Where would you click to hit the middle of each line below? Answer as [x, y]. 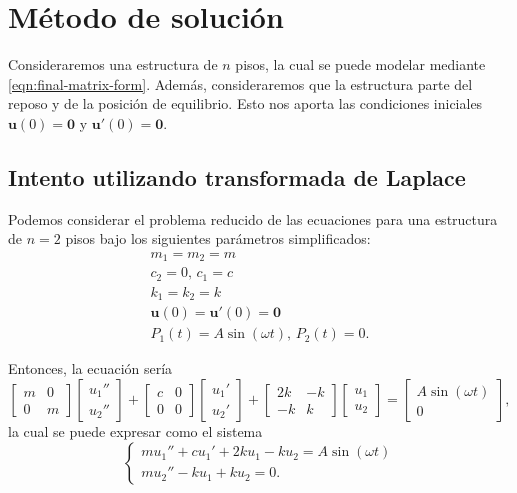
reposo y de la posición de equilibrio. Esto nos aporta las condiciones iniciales [245, 103]
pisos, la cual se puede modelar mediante [360, 64]
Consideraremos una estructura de [113, 64]
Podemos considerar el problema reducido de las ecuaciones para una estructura [253, 218]
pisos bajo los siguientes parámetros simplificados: [218, 238]
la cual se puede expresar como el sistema [135, 431]
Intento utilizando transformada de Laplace [237, 176]
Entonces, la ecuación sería [90, 368]
